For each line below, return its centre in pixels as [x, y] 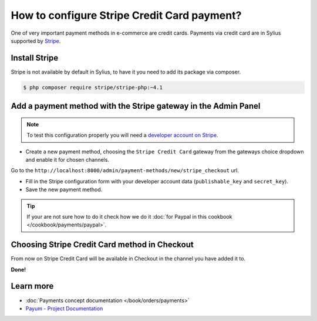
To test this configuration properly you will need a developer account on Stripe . [122, 135]
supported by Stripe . [36, 41]
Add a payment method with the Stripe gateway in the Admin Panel [136, 106]
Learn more [32, 286]
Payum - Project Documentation [64, 308]
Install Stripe [35, 58]
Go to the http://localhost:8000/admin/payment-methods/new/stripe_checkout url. [125, 170]
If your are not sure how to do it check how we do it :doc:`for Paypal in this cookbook [129, 216]
